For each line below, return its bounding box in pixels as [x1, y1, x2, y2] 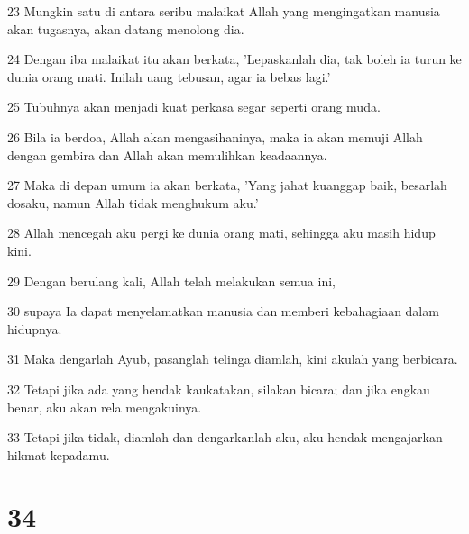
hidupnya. [7, 319, 62, 338]
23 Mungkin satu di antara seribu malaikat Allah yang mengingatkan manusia [7, 2, 440, 20]
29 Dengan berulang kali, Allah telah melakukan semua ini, [7, 271, 336, 290]
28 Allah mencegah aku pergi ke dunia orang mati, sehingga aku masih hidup [7, 223, 436, 242]
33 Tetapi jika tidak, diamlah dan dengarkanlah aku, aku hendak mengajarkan [7, 428, 443, 447]
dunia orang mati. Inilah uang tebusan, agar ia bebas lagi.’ [7, 67, 331, 86]
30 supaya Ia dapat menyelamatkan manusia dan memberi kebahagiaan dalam [7, 302, 439, 321]
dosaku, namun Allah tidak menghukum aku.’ [7, 193, 259, 212]
